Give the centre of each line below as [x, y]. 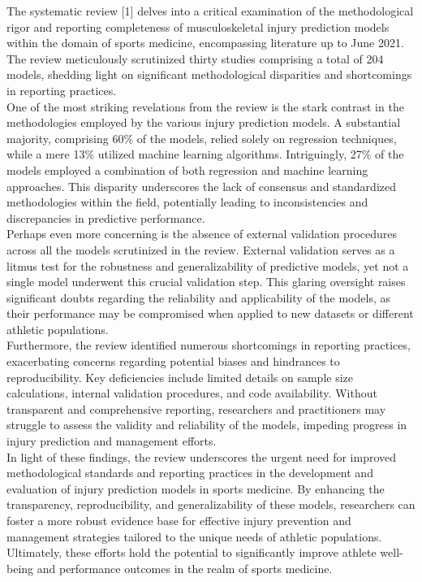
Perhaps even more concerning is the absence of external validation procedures [202, 234]
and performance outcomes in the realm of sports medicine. [185, 568]
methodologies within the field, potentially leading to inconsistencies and [187, 202]
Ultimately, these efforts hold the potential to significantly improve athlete [192, 552]
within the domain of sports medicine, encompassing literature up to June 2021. [205, 43]
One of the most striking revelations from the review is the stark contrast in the [205, 106]
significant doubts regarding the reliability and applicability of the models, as [198, 297]
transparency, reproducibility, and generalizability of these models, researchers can [211, 504]
